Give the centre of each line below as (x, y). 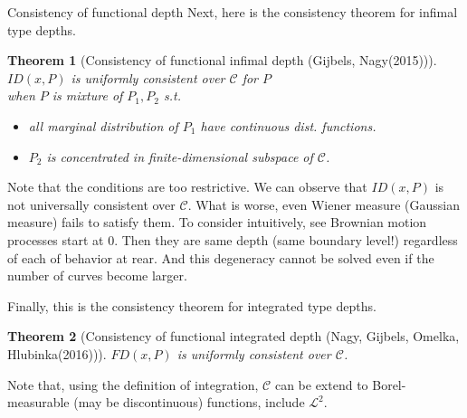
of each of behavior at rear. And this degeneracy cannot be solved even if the (221, 257)
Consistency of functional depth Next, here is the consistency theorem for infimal (233, 12)
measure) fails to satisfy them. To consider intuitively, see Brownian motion (217, 222)
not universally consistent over (91, 204)
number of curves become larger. (97, 275)
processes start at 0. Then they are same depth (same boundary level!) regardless (233, 239)
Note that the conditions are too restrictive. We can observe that (187, 187)
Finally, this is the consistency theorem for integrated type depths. (192, 305)
